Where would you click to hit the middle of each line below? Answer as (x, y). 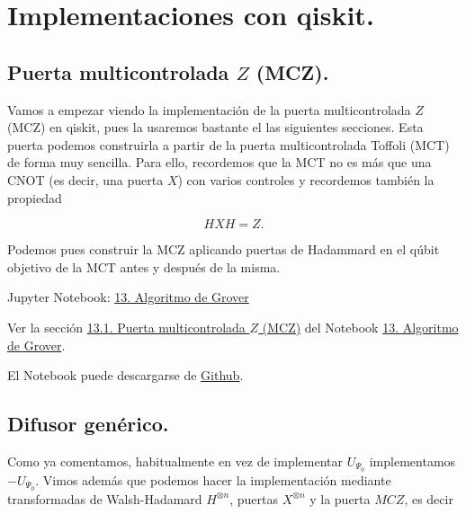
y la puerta (340, 498)
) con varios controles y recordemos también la (306, 179)
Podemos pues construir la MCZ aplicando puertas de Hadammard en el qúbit (224, 249)
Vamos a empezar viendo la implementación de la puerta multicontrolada (209, 109)
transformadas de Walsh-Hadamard (105, 498)
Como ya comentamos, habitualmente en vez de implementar (175, 461)
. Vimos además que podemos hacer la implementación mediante (213, 479)
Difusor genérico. (88, 424)
